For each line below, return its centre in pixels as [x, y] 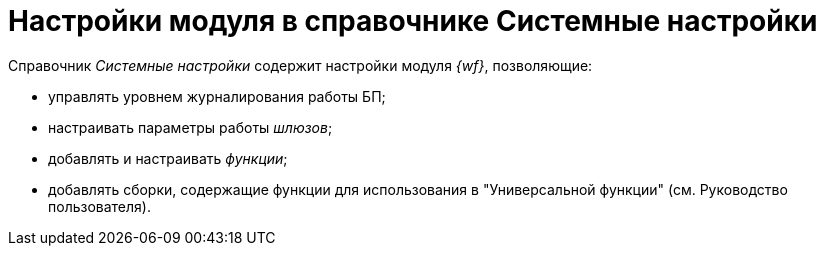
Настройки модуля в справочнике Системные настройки [413, 21]
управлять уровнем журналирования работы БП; [217, 96]
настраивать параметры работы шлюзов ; [190, 127]
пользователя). [99, 206]
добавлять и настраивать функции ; [168, 158]
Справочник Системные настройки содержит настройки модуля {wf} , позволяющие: [300, 65]
